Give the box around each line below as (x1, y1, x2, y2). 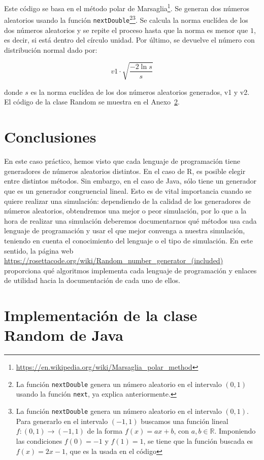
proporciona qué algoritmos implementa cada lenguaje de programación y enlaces (4, 265, 257, 275)
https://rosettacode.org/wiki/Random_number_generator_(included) (4, 255, 223, 266)
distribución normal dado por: (4, 44, 97, 55)
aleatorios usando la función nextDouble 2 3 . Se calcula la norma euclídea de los (4, 13, 248, 25)
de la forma (87, 426, 123, 436)
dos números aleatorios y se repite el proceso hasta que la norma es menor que (4, 24, 248, 35)
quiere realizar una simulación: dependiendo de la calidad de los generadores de (4, 195, 251, 206)
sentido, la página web (4, 245, 74, 256)
